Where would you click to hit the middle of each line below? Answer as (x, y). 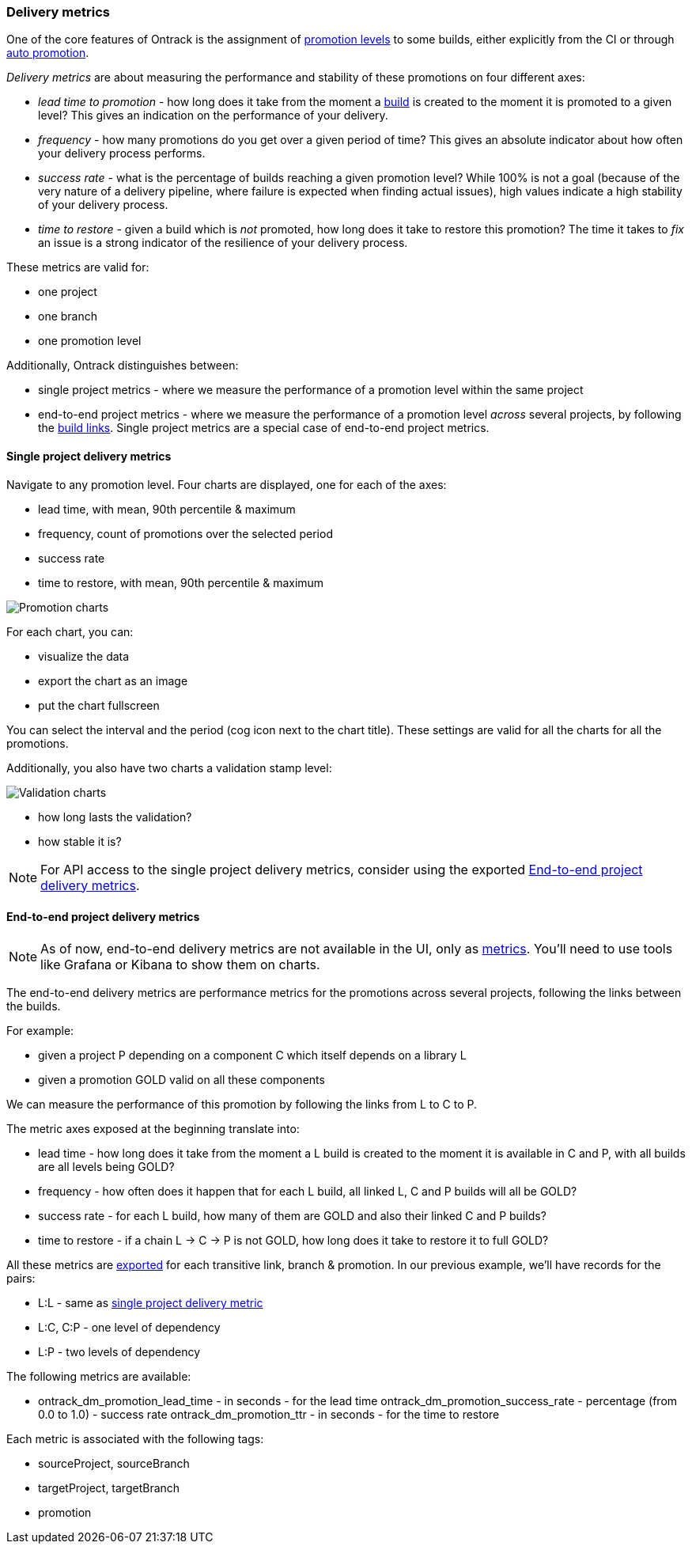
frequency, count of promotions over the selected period (185, 533)
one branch (68, 316)
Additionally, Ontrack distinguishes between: (123, 366)
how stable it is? (80, 841)
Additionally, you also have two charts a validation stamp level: (169, 767)
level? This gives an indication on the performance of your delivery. (213, 116)
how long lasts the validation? (115, 817)
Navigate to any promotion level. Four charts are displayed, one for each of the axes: (227, 484)
